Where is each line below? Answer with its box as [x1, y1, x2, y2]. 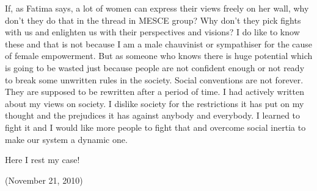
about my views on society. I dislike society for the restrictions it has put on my [5, 97, 304, 109]
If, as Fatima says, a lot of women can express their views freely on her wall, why [5, 2, 309, 14]
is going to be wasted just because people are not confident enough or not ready [5, 61, 305, 74]
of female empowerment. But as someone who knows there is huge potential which [5, 49, 313, 62]
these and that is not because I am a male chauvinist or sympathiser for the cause [5, 37, 313, 50]
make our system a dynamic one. [5, 133, 128, 145]
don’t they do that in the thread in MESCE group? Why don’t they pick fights [5, 13, 301, 26]
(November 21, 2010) [5, 173, 83, 186]
